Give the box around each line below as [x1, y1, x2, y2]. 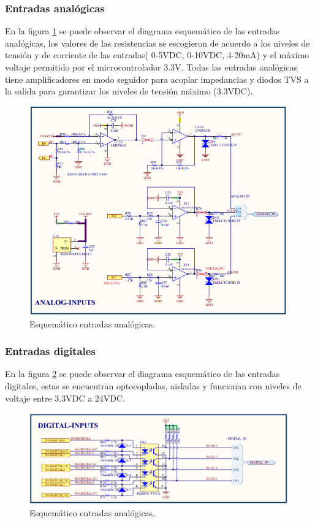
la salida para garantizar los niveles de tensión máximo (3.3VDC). [5, 85, 253, 97]
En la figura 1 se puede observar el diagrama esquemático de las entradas [5, 25, 280, 37]
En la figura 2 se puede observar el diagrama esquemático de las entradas [5, 367, 280, 380]
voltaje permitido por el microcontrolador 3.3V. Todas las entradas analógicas [5, 61, 298, 73]
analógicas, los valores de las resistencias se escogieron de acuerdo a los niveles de [5, 36, 310, 49]
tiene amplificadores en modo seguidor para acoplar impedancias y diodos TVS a [5, 72, 309, 85]
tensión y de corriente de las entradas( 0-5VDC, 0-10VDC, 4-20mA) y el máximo [5, 48, 309, 61]
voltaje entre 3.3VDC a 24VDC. [5, 391, 126, 404]
